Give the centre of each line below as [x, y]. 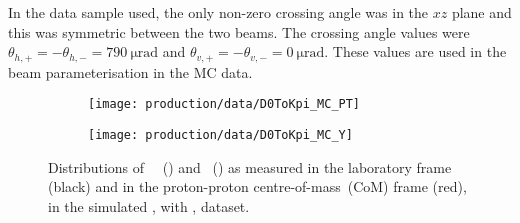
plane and [481, 12]
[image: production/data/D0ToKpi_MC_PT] [224, 104]
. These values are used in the [415, 51]
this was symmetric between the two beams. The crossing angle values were [239, 31]
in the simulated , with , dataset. [149, 205]
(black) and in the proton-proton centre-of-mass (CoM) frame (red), [257, 186]
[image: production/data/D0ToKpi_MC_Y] [220, 134]
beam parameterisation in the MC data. [130, 71]
